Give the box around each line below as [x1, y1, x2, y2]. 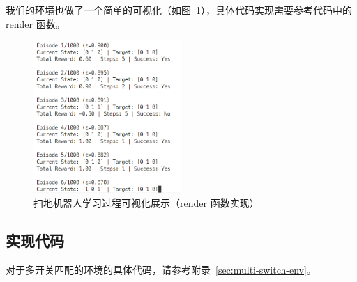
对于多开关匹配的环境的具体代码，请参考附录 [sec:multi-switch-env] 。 [6, 263, 317, 277]
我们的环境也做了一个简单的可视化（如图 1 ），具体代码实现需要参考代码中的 [6, 3, 352, 17]
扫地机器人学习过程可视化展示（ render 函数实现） [33, 196, 259, 210]
